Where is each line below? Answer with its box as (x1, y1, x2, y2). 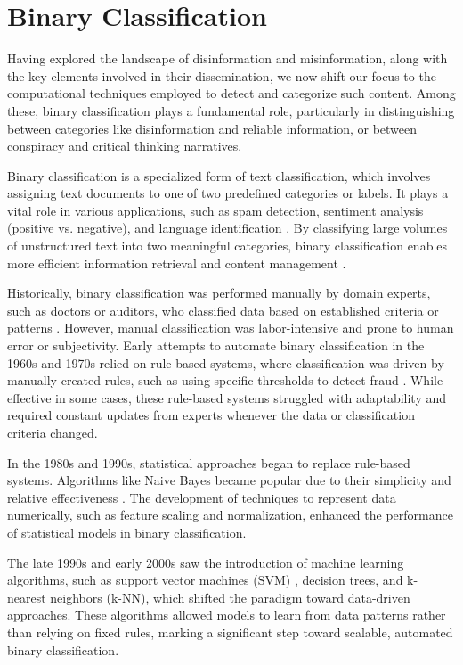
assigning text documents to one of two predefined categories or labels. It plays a (7, 184, 449, 202)
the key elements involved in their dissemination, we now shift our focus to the (7, 66, 436, 85)
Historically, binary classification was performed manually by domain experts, (7, 283, 431, 302)
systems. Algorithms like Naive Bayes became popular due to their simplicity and (7, 471, 451, 489)
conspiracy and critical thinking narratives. (7, 136, 242, 155)
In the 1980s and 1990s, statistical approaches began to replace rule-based (7, 453, 410, 472)
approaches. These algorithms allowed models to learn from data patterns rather (7, 605, 446, 624)
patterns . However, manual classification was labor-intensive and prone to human (7, 318, 454, 337)
